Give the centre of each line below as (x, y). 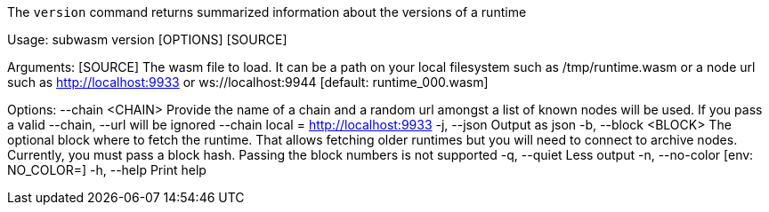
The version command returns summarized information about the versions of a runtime (267, 12)
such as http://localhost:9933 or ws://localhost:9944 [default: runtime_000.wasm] (248, 82)
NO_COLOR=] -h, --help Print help (107, 170)
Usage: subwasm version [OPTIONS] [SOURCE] (147, 39)
